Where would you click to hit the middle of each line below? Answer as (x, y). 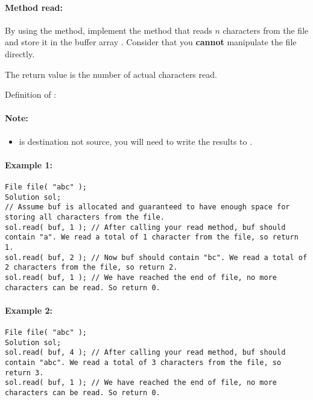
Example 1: (29, 164)
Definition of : (30, 94)
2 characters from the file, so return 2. (91, 268)
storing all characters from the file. (85, 217)
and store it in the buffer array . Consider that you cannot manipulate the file (151, 42)
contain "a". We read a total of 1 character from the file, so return (152, 237)
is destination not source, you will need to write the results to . (136, 141)
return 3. (24, 373)
